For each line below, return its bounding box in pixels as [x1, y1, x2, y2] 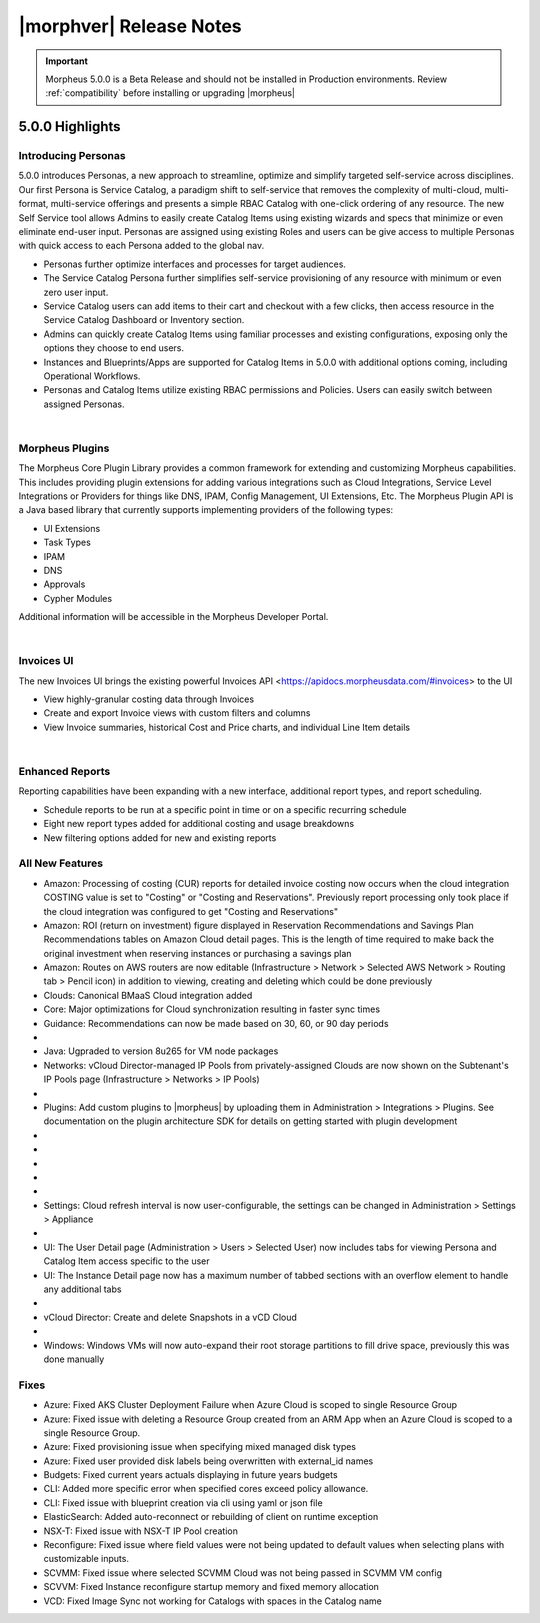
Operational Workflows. [43, 370, 141, 382]
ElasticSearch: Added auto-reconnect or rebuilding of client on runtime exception [43, 1511, 379, 1523]
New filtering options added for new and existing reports [43, 831, 277, 844]
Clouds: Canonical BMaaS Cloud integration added [43, 989, 253, 1001]
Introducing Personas [18, 149, 126, 163]
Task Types [43, 536, 92, 549]
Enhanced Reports [18, 765, 111, 779]
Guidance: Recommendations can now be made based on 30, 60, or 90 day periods [43, 1017, 389, 1029]
